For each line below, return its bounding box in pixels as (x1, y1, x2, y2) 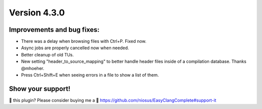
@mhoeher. (21, 65, 45, 71)
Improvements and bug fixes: (9, 26, 99, 34)
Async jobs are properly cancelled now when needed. (21, 45, 130, 51)
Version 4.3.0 (9, 7, 65, 18)
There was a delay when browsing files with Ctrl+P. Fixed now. (21, 39, 147, 44)
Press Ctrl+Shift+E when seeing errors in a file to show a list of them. (21, 72, 159, 78)
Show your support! (9, 84, 70, 93)
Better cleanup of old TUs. (21, 52, 74, 57)
